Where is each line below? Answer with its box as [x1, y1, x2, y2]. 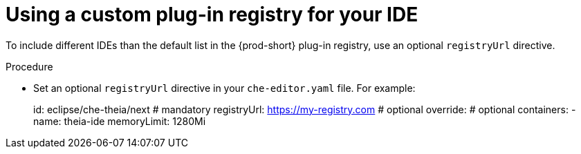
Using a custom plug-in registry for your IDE [6, 3, 418, 26]
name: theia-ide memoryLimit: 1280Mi [33, 115, 206, 127]
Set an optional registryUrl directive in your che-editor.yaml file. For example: [33, 81, 416, 94]
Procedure [6, 60, 53, 73]
